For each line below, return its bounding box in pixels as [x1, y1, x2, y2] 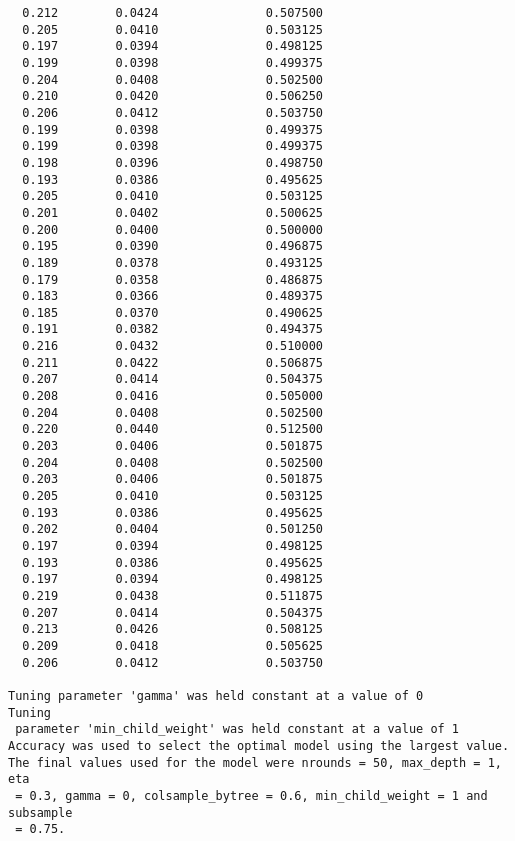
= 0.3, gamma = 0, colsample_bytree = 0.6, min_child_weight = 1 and [15, 788, 488, 803]
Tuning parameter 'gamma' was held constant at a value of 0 [8, 688, 424, 703]
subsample [8, 805, 73, 820]
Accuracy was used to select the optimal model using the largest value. [8, 738, 510, 753]
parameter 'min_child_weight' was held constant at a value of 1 [15, 722, 460, 737]
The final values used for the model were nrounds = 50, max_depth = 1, [8, 755, 502, 770]
